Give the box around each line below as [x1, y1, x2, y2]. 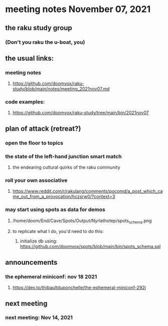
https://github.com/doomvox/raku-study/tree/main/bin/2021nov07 [12, 110, 149, 116]
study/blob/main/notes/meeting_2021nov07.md [12, 86, 110, 92]
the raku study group [5, 24, 73, 32]
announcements [5, 258, 58, 267]
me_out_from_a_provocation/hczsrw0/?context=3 [12, 193, 115, 199]
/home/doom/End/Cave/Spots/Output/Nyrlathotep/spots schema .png [12, 218, 152, 225]
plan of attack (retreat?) [5, 124, 81, 133]
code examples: [5, 98, 45, 105]
